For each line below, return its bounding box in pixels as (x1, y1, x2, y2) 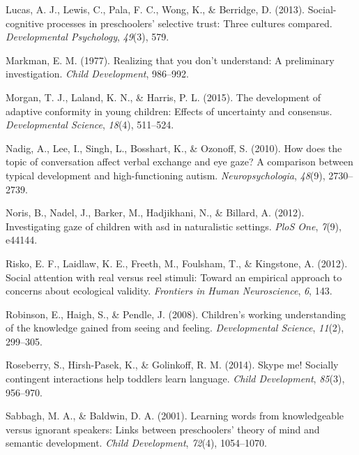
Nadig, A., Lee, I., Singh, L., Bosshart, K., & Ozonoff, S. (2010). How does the (6, 140, 342, 155)
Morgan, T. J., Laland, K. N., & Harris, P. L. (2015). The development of (6, 89, 321, 104)
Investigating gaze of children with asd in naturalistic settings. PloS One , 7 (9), (6, 218, 342, 233)
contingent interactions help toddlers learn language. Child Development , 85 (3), (6, 371, 345, 386)
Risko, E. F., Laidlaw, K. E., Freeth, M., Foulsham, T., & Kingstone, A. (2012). (6, 255, 348, 270)
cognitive (6, 15, 44, 30)
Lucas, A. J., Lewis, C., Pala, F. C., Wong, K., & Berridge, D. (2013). (6, 2, 305, 16)
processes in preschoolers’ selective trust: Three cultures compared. (47, 15, 333, 30)
